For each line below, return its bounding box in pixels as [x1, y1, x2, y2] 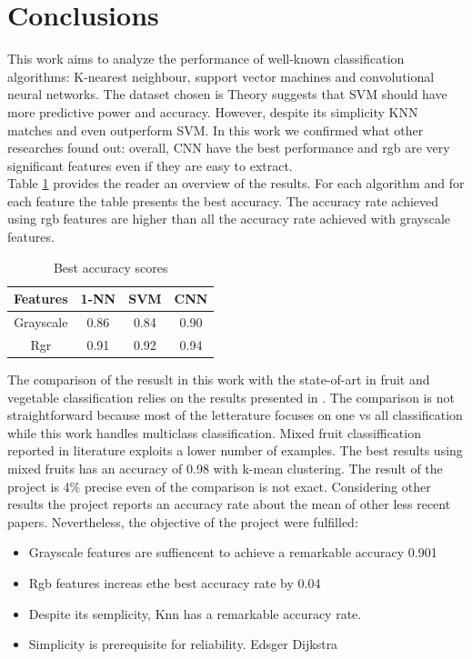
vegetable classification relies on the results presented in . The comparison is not [7, 387, 455, 406]
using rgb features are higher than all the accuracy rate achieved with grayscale [7, 209, 450, 228]
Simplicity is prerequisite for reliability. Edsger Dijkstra [28, 634, 338, 654]
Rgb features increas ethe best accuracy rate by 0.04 [28, 573, 321, 592]
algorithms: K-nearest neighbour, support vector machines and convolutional [7, 66, 435, 85]
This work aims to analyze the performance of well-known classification [7, 49, 405, 68]
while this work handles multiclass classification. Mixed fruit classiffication [7, 423, 421, 442]
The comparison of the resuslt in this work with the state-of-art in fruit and [7, 370, 430, 389]
